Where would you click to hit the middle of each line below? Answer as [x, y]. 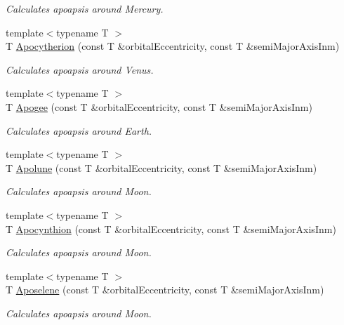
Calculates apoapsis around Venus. [80, 69]
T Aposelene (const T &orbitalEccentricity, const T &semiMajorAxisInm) [165, 290]
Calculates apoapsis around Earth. [79, 130]
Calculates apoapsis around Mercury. [85, 8]
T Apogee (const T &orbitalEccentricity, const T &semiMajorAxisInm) [159, 106]
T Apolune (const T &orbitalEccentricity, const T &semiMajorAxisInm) [161, 167]
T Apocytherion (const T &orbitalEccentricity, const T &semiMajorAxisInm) [173, 46]
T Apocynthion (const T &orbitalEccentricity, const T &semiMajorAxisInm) [171, 228]
